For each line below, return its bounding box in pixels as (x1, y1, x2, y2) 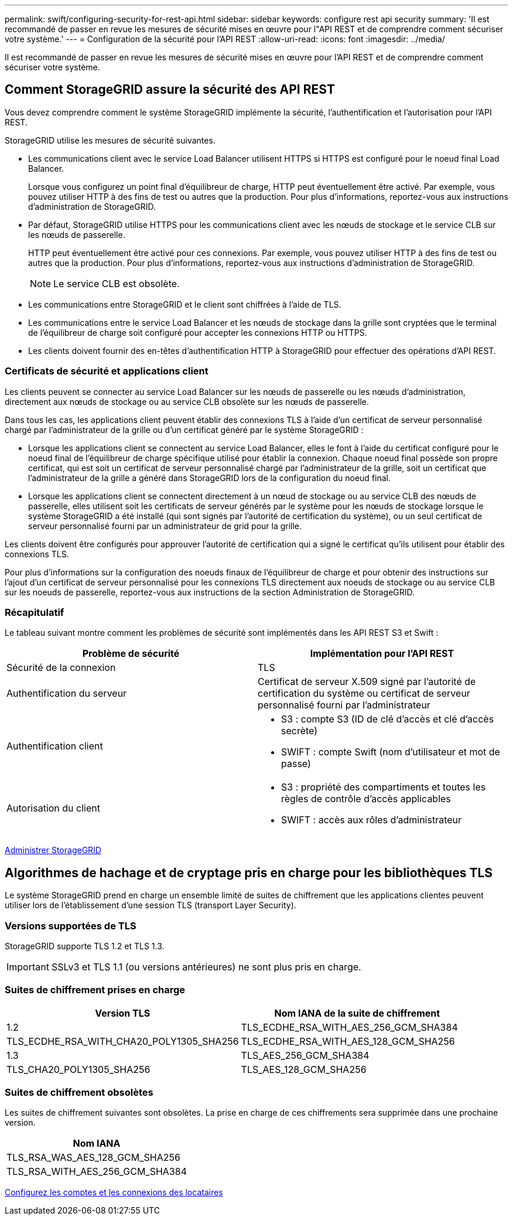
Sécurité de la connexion (6, 662, 116, 674)
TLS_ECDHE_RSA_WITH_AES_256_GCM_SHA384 (241, 1021, 458, 1033)
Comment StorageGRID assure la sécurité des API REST (5, 82, 335, 97)
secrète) (281, 725, 318, 737)
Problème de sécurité (82, 648, 180, 660)
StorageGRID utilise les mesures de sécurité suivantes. (5, 135, 216, 145)
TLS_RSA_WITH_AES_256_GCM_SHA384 (6, 1166, 187, 1178)
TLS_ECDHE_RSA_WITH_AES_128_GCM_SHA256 (241, 1035, 455, 1047)
